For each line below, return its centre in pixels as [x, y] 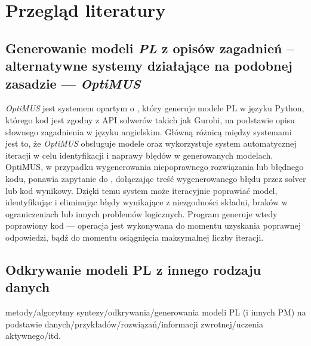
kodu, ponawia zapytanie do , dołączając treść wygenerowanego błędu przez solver [156, 178]
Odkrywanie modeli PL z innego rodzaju [133, 269]
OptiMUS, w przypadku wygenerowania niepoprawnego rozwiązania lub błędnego [155, 167]
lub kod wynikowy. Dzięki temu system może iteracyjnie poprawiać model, [141, 190]
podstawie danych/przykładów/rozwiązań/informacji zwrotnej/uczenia [134, 324]
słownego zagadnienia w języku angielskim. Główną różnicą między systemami [149, 131]
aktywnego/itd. [33, 336]
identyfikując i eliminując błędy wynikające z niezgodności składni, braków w [147, 202]
